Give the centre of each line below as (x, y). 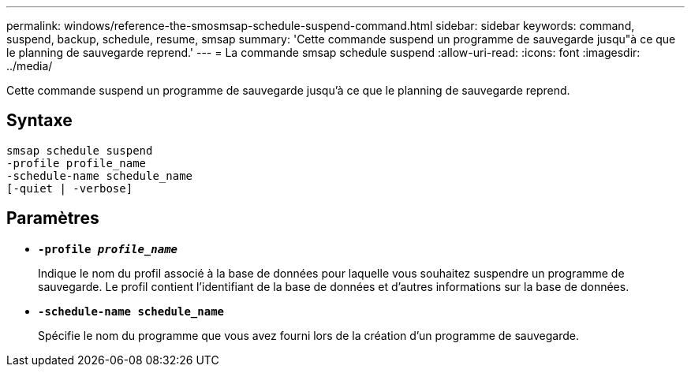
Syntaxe (39, 121)
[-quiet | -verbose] (70, 188)
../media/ (30, 66)
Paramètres (53, 218)
